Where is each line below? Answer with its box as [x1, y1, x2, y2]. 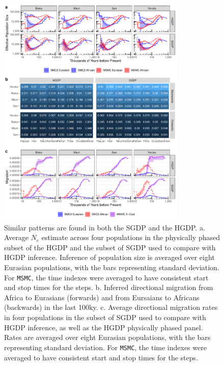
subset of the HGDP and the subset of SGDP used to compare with [4, 242, 216, 252]
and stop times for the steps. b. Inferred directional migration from [4, 282, 213, 293]
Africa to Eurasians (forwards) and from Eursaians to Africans [4, 292, 200, 302]
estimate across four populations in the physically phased [41, 232, 220, 243]
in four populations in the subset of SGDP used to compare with [4, 312, 206, 323]
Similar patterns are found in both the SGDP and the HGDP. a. [4, 222, 205, 232]
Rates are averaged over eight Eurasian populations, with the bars [4, 332, 211, 343]
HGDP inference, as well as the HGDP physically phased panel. [4, 322, 203, 332]
